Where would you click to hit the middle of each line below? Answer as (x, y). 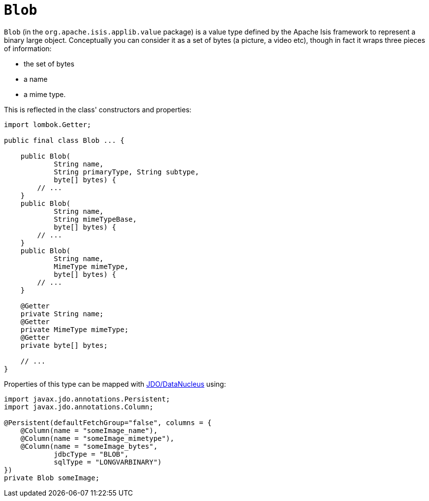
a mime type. (45, 94)
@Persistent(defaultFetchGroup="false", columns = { (108, 422)
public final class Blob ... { (64, 140)
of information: (28, 48)
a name (36, 79)
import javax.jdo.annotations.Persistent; (87, 399)
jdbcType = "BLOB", (91, 454)
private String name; (62, 314)
